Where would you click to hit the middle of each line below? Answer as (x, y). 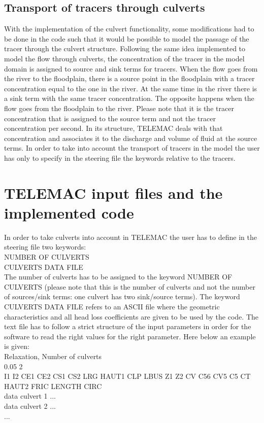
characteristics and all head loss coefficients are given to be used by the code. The (131, 316)
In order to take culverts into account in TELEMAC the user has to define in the (130, 237)
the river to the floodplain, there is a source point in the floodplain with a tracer (129, 78)
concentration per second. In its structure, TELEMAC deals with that (113, 128)
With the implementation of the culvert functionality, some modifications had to (129, 29)
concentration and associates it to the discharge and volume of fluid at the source (131, 138)
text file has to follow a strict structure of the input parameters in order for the (128, 326)
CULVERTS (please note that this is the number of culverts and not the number (130, 286)
